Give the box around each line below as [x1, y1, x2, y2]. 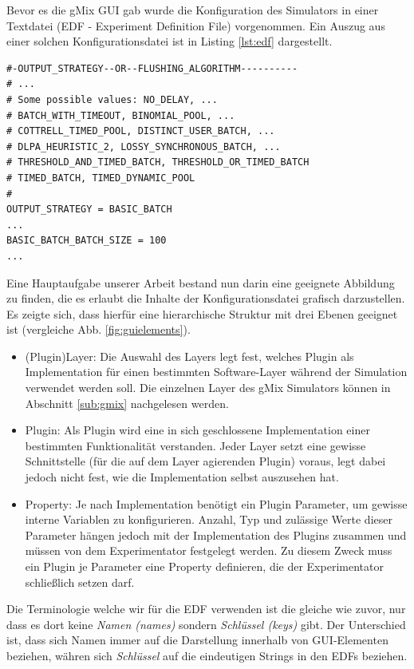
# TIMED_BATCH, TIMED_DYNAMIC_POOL [6, 172, 195, 184]
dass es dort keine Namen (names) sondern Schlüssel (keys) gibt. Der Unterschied [6, 616, 406, 632]
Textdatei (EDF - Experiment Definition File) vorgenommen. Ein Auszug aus [6, 17, 385, 34]
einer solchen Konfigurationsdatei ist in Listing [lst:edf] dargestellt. [6, 33, 333, 49]
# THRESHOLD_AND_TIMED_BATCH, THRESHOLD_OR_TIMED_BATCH [6, 156, 310, 168]
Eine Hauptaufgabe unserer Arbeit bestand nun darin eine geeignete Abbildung [6, 274, 395, 291]
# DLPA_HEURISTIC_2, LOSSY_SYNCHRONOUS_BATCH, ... [6, 141, 281, 152]
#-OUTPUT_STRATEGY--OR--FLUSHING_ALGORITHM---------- [6, 62, 298, 74]
